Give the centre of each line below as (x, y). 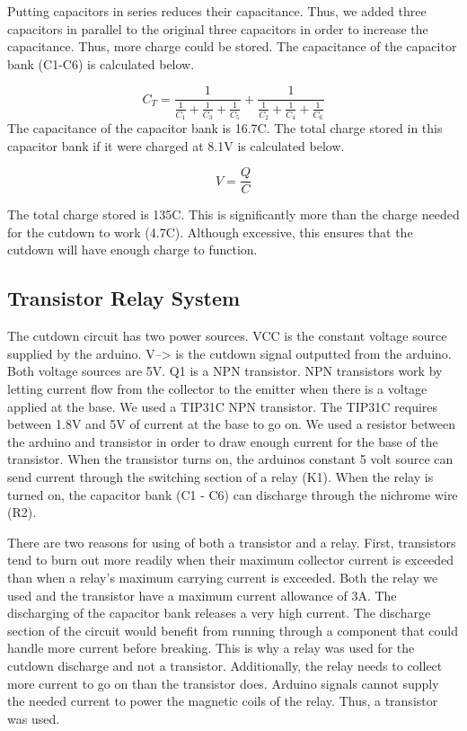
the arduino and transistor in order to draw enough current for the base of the (223, 441)
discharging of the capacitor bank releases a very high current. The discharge (219, 613)
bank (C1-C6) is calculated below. (101, 63)
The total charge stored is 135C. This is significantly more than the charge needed (233, 214)
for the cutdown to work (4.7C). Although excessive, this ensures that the (210, 232)
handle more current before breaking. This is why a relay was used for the (211, 648)
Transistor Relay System (124, 298)
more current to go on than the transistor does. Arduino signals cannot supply (223, 683)
